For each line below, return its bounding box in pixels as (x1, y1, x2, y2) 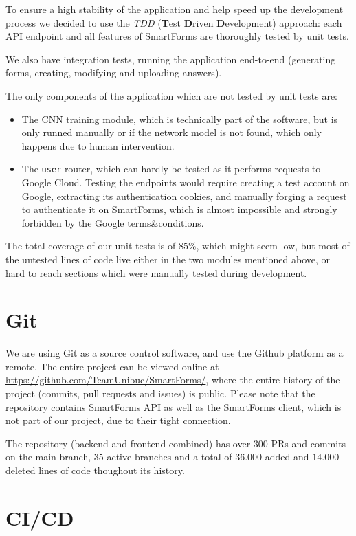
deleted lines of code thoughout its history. (5, 463, 185, 478)
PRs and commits (271, 436, 346, 450)
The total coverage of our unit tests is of (5, 238, 176, 253)
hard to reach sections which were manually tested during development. (5, 265, 307, 280)
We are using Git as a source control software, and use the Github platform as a (5, 346, 344, 360)
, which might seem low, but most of (196, 238, 350, 253)
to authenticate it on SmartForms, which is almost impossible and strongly (21, 202, 337, 216)
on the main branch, (5, 449, 91, 464)
